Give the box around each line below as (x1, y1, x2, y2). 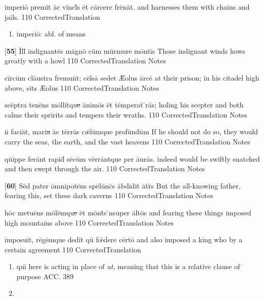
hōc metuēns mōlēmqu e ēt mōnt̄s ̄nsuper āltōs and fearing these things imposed (5, 207, 251, 217)
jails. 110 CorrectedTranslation (5, 11, 100, 22)
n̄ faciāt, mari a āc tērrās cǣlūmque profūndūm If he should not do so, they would (5, 126, 258, 137)
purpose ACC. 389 (16, 271, 74, 281)
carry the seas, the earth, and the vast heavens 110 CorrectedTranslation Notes (5, 136, 250, 146)
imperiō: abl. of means (16, 28, 86, 39)
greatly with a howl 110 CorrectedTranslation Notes (5, 55, 166, 66)
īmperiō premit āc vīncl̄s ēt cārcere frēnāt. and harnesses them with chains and (5, 2, 250, 12)
